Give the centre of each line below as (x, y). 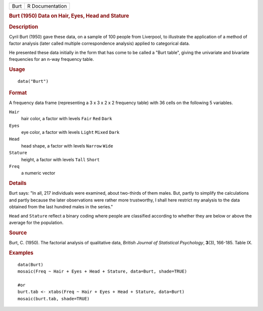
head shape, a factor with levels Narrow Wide (67, 146)
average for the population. (36, 222)
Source (18, 233)
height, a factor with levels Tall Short (60, 159)
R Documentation (47, 6)
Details (18, 183)
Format (18, 93)
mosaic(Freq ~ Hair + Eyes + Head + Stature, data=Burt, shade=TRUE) (103, 272)
